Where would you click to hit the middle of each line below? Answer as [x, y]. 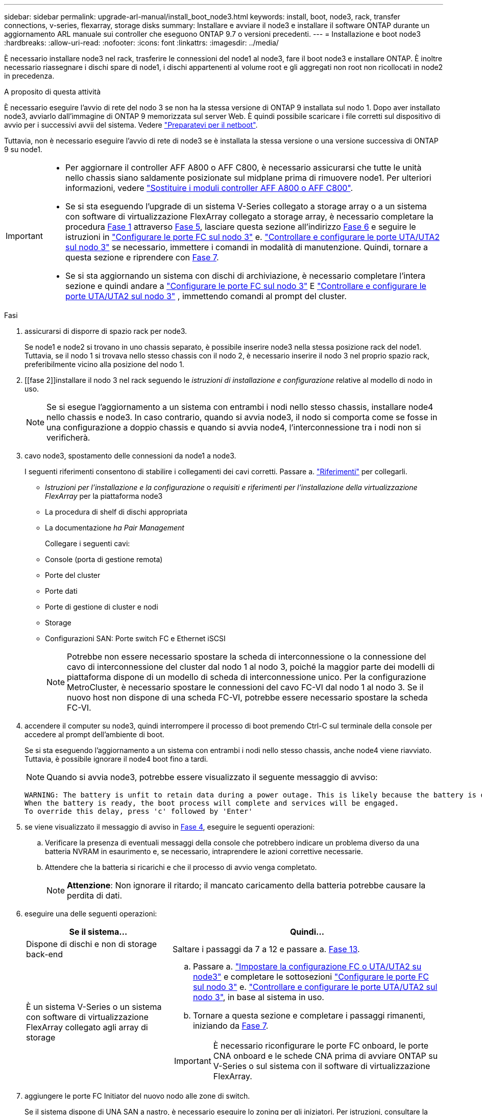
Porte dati [61, 591]
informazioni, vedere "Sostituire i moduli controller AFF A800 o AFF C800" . [209, 188]
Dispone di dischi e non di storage [92, 944]
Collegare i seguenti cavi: [88, 543]
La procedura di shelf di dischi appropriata [116, 512]
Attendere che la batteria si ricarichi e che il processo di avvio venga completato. [181, 867]
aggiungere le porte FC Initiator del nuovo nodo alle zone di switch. [137, 1096]
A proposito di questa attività [53, 92]
